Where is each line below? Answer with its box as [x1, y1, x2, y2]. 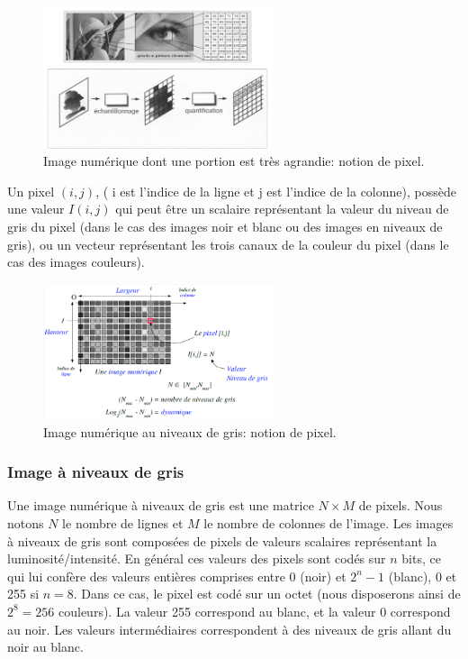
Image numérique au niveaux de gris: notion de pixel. [43, 422, 337, 441]
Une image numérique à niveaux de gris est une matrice [7, 496, 314, 515]
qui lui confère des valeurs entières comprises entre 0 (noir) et [7, 566, 346, 585]
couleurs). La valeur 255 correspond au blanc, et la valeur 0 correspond [58, 601, 451, 620]
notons [7, 514, 44, 532]
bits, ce [401, 549, 441, 568]
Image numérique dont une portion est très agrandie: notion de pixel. [43, 151, 425, 170]
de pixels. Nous [358, 496, 443, 515]
